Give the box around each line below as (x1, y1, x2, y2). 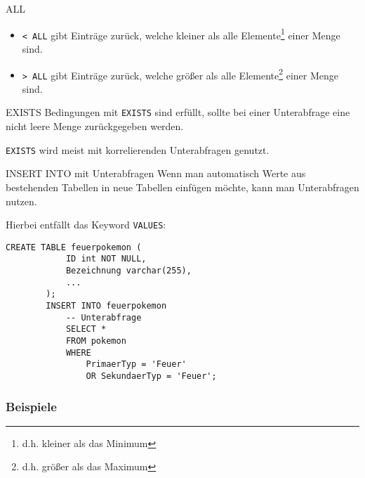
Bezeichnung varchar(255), (65, 266, 192, 276)
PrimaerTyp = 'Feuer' (86, 359, 187, 370)
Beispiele (6, 397, 57, 415)
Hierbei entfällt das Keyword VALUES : (6, 217, 166, 232)
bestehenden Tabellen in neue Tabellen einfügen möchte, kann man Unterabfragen (6, 179, 359, 194)
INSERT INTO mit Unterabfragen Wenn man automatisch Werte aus (6, 166, 306, 181)
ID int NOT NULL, (65, 254, 147, 264)
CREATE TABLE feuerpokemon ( (6, 242, 142, 252)
